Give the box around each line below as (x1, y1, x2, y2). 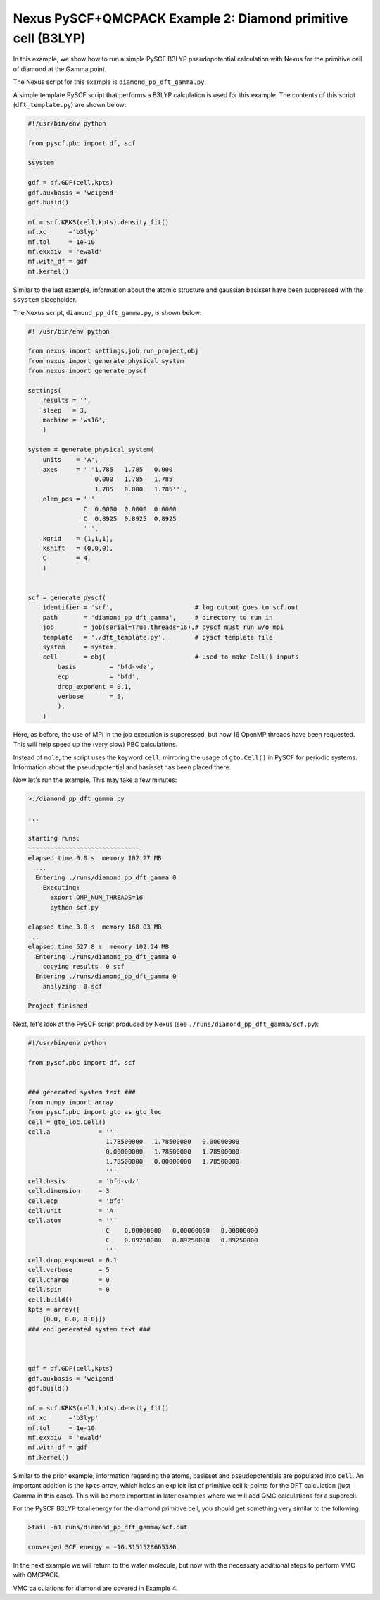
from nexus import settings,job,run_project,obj (27, 347, 199, 355)
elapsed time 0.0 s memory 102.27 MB (27, 854, 162, 862)
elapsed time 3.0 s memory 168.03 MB (27, 923, 162, 931)
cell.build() (27, 1295, 73, 1304)
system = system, (42, 643, 118, 651)
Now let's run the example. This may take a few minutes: (13, 776, 177, 784)
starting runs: (27, 834, 80, 842)
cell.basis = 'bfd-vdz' (27, 1177, 140, 1185)
